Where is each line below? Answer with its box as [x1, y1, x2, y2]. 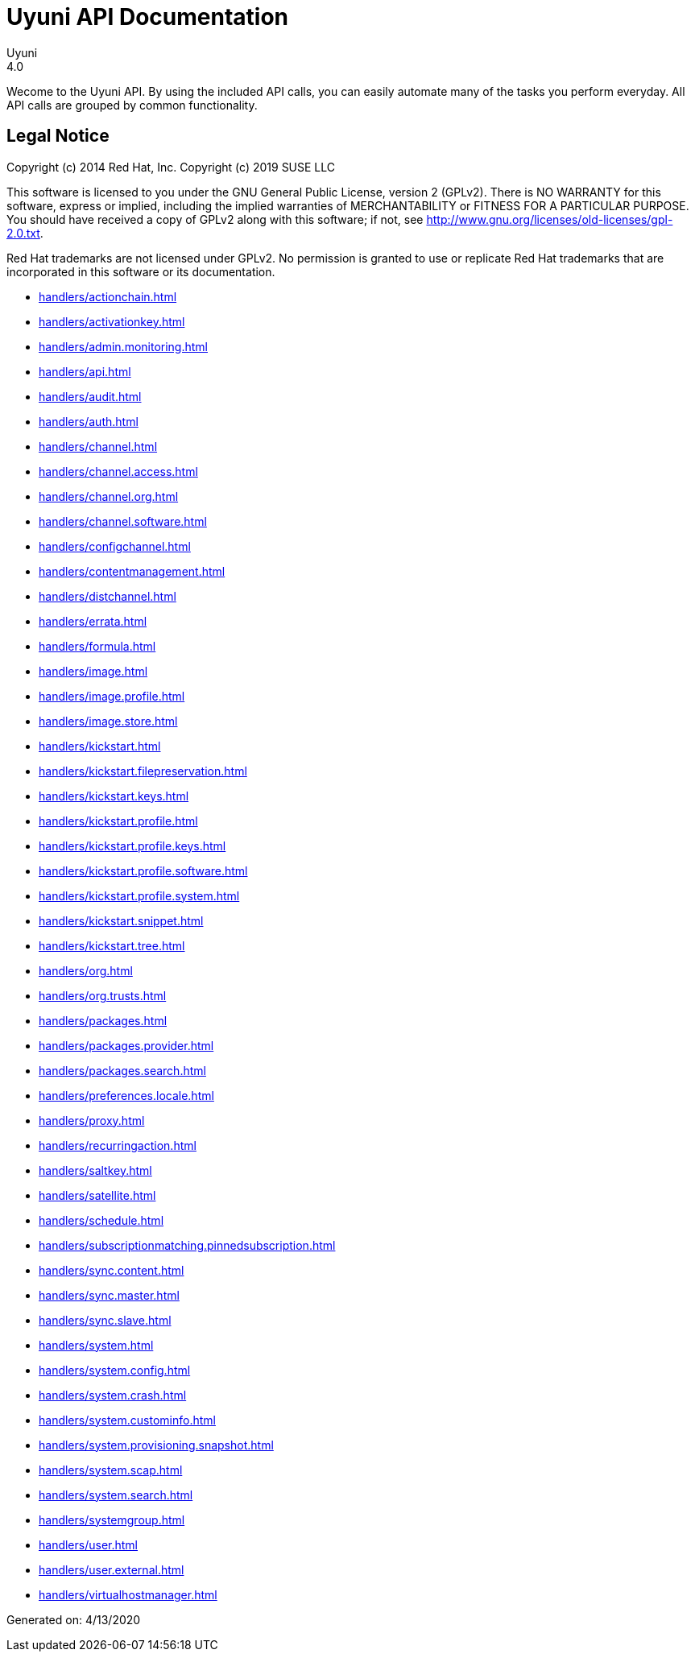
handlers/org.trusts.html [39, 988, 167, 1003]
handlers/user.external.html [39, 1562, 184, 1577]
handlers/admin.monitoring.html [39, 339, 208, 354]
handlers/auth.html [39, 414, 139, 428]
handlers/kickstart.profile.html [39, 813, 198, 828]
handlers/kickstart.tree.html [39, 938, 185, 953]
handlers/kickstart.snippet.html [39, 913, 204, 928]
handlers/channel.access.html [39, 464, 198, 478]
